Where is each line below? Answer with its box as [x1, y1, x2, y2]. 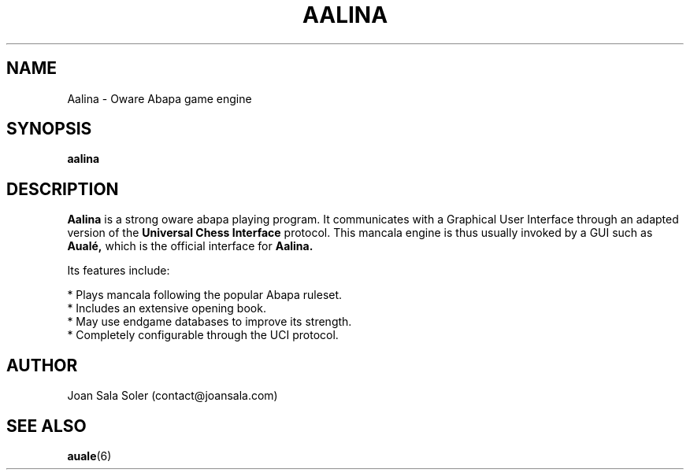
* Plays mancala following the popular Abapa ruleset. [67, 288, 343, 302]
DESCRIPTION [6, 179, 119, 199]
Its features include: [67, 264, 170, 278]
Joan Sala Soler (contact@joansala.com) [67, 389, 278, 403]
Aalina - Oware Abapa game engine [67, 91, 252, 105]
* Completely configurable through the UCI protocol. [67, 328, 339, 342]
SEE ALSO [6, 415, 87, 436]
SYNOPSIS [6, 119, 92, 139]
